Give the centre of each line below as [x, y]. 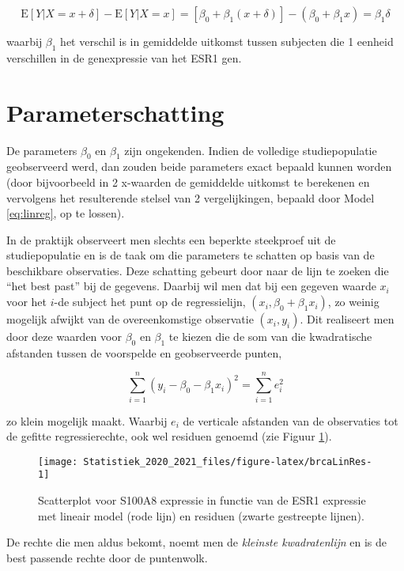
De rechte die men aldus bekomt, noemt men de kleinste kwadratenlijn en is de [197, 542]
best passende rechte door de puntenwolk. [107, 557]
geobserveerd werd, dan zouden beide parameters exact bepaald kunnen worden [199, 166]
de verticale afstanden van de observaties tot [291, 420]
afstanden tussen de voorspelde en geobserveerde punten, [144, 352]
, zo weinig [353, 302]
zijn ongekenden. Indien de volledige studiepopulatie [251, 150]
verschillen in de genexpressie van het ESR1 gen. [124, 57]
